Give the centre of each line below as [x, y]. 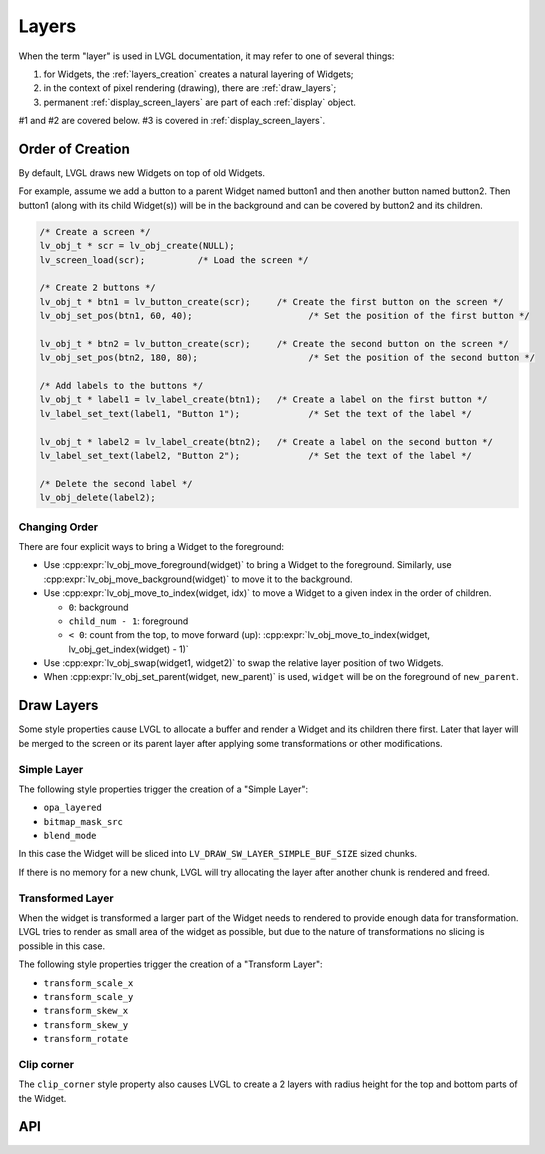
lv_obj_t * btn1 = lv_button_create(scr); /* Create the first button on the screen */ [271, 301]
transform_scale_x [88, 983]
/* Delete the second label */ [116, 483]
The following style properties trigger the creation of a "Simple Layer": [163, 789]
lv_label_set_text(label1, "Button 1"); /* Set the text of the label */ [255, 413]
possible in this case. [61, 946]
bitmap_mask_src [83, 821]
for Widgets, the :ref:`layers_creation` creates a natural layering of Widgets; [198, 74]
